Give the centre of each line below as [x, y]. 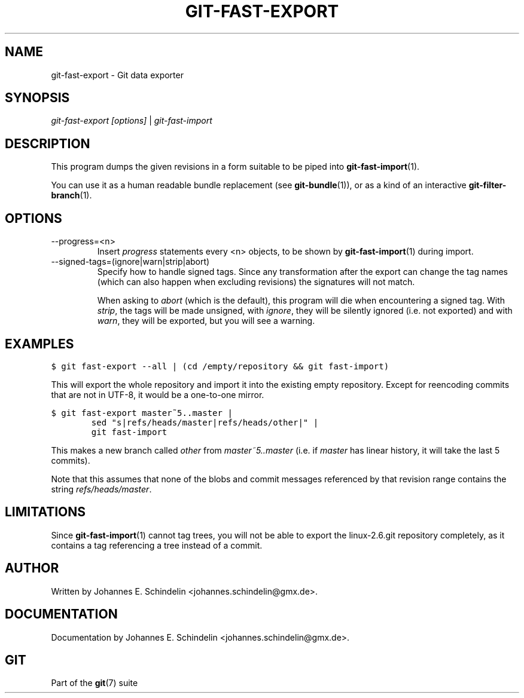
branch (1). [71, 195]
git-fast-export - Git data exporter [117, 75]
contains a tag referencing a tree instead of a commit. [157, 545]
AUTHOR [32, 568]
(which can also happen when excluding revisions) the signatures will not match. [256, 282]
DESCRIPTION [48, 143]
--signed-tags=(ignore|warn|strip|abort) [130, 262]
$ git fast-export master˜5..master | [142, 413]
